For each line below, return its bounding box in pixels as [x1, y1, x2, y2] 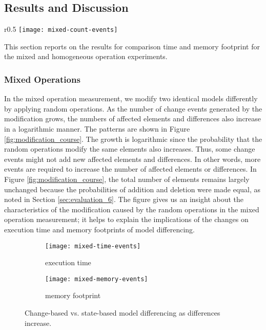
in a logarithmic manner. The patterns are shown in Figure [4, 123, 190, 134]
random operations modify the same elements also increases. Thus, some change [4, 143, 255, 154]
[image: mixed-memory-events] [45, 275, 148, 283]
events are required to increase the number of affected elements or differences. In [4, 163, 257, 174]
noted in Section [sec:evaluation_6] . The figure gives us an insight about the [4, 194, 244, 205]
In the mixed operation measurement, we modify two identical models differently [4, 93, 258, 104]
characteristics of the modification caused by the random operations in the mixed [4, 204, 259, 214]
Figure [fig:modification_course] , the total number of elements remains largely [4, 174, 250, 185]
